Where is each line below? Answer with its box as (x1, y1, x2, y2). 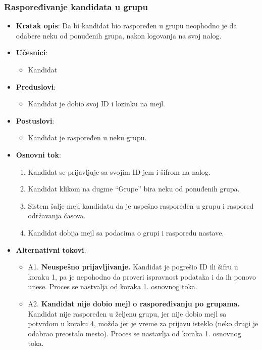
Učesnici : (16, 47, 48, 58)
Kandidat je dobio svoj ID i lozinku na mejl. (28, 98, 165, 109)
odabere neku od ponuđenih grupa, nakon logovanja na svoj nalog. (16, 30, 222, 41)
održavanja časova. (28, 210, 86, 221)
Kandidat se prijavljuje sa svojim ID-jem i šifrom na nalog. (28, 166, 211, 177)
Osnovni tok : (16, 149, 61, 160)
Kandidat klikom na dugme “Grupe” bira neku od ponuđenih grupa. (28, 183, 240, 194)
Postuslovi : (16, 115, 55, 126)
